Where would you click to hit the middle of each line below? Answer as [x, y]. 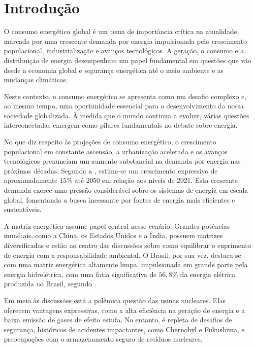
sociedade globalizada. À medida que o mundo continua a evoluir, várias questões [127, 115]
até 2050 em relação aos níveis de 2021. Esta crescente [156, 180]
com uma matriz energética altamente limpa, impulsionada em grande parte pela [126, 264]
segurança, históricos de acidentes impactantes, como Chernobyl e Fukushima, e [124, 329]
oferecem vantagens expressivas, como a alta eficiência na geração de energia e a [125, 310]
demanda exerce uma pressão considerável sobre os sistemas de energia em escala [126, 190]
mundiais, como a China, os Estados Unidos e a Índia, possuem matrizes [113, 235]
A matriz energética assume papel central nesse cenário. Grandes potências [117, 226]
